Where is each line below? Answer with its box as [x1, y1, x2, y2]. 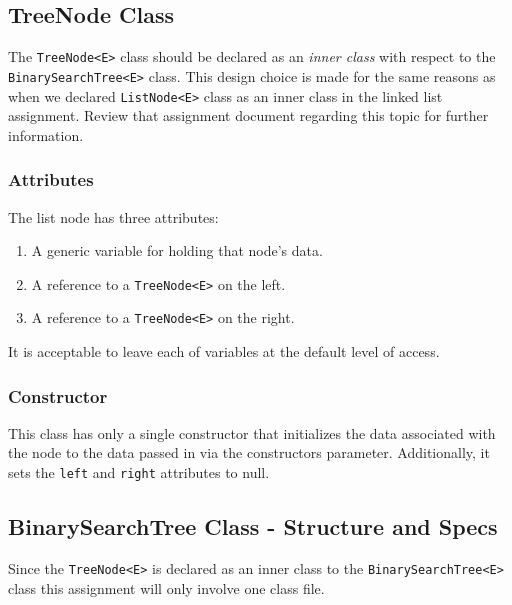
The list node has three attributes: [8, 206, 219, 227]
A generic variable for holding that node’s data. [31, 240, 323, 261]
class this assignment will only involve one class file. [8, 577, 325, 598]
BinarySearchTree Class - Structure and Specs [8, 511, 498, 542]
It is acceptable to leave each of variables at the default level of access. [8, 341, 440, 362]
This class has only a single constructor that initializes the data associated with [8, 422, 496, 443]
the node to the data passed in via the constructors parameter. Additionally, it [8, 442, 490, 463]
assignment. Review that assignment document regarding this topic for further [8, 105, 489, 126]
